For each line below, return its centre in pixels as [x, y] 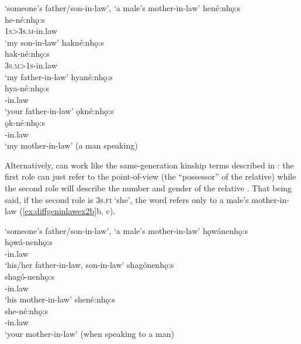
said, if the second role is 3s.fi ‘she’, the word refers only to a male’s [127, 199]
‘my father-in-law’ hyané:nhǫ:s [59, 76]
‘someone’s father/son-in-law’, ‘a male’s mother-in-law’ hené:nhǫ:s [122, 8]
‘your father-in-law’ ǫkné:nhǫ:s [59, 111]
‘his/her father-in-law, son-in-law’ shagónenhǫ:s [89, 265]
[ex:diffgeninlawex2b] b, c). [69, 211]
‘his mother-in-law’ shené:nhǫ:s [60, 299]
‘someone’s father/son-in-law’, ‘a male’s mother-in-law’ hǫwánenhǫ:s [127, 230]
